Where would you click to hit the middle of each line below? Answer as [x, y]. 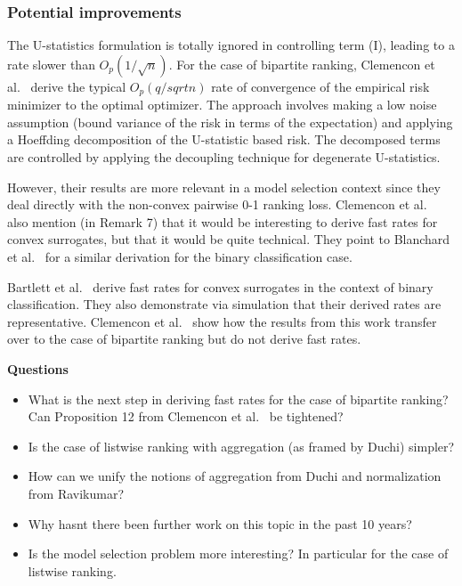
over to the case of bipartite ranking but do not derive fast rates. [184, 339]
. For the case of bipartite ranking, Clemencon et [302, 64]
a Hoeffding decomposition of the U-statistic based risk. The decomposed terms [224, 139]
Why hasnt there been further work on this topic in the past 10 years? [220, 523]
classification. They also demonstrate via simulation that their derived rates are [224, 304]
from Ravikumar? [76, 493]
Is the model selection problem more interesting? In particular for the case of [238, 553]
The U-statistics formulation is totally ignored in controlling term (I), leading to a [231, 45]
